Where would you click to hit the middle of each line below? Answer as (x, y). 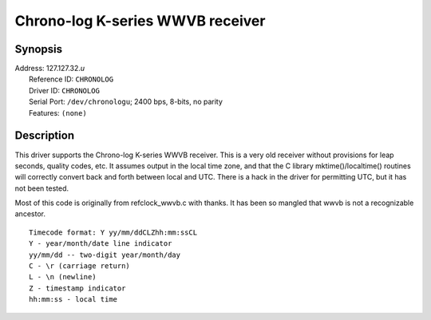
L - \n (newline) (63, 277)
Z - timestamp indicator (77, 288)
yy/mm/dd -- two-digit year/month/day (105, 255)
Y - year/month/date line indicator (101, 244)
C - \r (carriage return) (80, 266)
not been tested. (42, 188)
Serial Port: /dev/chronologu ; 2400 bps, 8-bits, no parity (126, 102)
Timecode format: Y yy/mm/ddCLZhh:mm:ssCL (113, 232)
